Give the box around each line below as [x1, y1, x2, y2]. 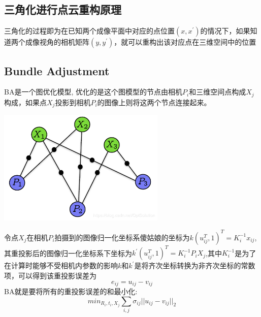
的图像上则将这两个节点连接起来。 [97, 97, 211, 107]
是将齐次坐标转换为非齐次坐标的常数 [134, 260, 255, 271]
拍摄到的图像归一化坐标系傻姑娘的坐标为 [54, 232, 190, 242]
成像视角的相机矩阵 [25, 37, 89, 47]
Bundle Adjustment [4, 62, 110, 78]
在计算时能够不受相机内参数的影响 [4, 260, 118, 271]
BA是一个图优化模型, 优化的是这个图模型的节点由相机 [4, 86, 182, 97]
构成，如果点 [4, 97, 47, 107]
